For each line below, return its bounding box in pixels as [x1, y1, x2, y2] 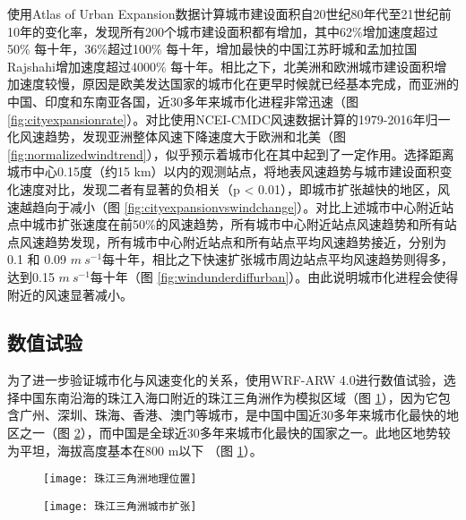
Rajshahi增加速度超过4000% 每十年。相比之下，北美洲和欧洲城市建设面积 [7, 56, 435, 75]
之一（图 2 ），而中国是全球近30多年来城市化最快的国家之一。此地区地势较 [19, 423, 451, 442]
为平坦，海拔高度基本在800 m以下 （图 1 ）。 [7, 440, 263, 459]
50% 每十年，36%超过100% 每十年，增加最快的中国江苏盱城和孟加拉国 [7, 39, 418, 58]
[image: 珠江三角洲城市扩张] [43, 499, 197, 513]
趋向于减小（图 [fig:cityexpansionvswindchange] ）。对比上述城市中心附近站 [31, 197, 454, 216]
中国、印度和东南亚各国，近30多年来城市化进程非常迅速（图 [7, 91, 358, 110]
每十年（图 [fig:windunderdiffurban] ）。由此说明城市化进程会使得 [90, 267, 459, 286]
